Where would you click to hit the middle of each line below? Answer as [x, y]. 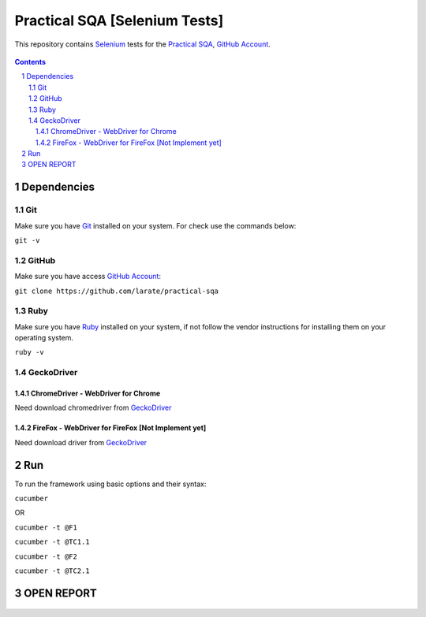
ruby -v [30, 352]
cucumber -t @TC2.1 [52, 571]
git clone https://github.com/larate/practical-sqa [117, 291]
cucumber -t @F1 [46, 527]
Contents [30, 61]
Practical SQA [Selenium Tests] [119, 20]
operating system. [44, 338]
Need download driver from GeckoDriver [81, 442]
